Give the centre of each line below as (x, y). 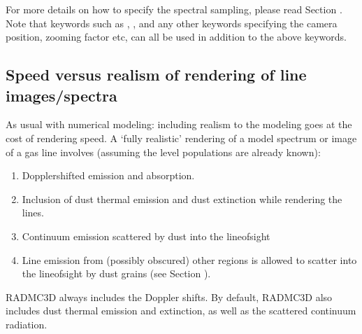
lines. (33, 213)
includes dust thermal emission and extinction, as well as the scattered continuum (181, 311)
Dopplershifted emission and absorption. (108, 175)
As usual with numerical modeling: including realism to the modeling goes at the (179, 124)
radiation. (27, 324)
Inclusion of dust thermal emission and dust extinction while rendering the (182, 199)
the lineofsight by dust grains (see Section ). (116, 273)
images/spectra (61, 95)
